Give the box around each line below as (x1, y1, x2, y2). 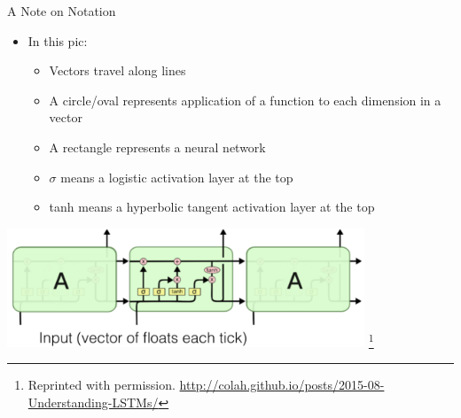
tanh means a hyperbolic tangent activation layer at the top (49, 197, 375, 216)
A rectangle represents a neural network (49, 137, 266, 156)
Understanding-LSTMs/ (27, 392, 159, 411)
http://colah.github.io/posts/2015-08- (179, 375, 385, 394)
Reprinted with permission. (27, 375, 176, 394)
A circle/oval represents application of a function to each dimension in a (49, 90, 441, 109)
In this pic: (27, 31, 88, 50)
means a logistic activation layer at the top (60, 167, 293, 186)
